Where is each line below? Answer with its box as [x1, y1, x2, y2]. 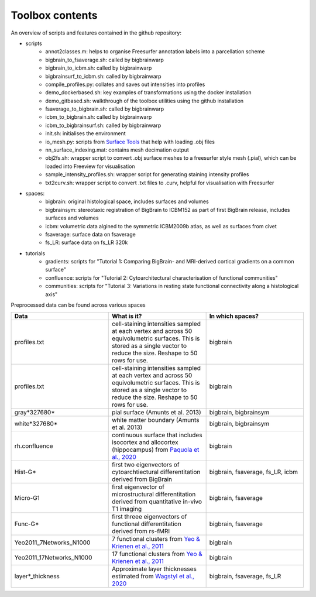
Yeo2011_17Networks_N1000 [14, 554, 92, 562]
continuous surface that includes [112, 431, 202, 439]
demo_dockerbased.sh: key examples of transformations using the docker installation [45, 89, 252, 96]
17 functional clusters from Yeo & [112, 550, 203, 558]
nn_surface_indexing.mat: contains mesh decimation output [45, 146, 190, 153]
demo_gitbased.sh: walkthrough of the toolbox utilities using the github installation [45, 97, 244, 104]
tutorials [25, 249, 46, 257]
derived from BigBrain [112, 475, 173, 483]
